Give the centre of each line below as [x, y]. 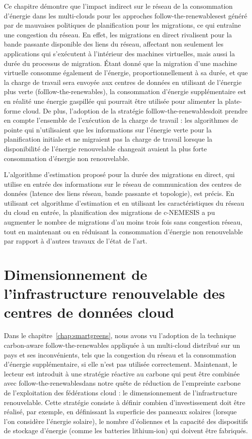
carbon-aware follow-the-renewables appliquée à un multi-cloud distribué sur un [122, 345]
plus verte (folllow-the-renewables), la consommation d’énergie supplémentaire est [125, 91]
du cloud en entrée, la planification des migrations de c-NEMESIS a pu [110, 212]
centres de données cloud [89, 312]
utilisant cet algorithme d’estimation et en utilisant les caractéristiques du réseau [124, 203]
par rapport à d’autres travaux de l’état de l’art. [76, 241]
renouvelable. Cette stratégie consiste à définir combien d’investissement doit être [125, 402]
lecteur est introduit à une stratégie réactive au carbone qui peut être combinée [122, 373]
